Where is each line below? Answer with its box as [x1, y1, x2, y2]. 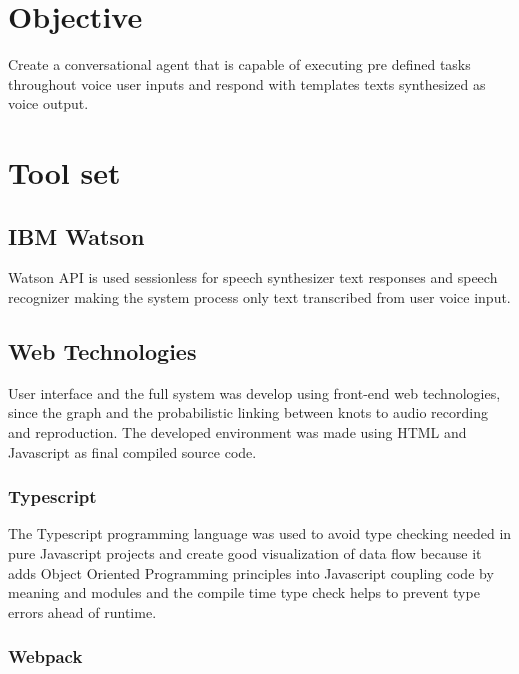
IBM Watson [8, 220, 145, 251]
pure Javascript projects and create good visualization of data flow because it [8, 543, 482, 564]
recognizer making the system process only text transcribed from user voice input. [8, 287, 511, 308]
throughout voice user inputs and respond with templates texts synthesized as [8, 73, 486, 94]
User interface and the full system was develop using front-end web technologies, [8, 382, 501, 403]
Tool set [8, 152, 121, 193]
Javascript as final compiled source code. [8, 441, 257, 462]
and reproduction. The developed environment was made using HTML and [8, 422, 467, 443]
